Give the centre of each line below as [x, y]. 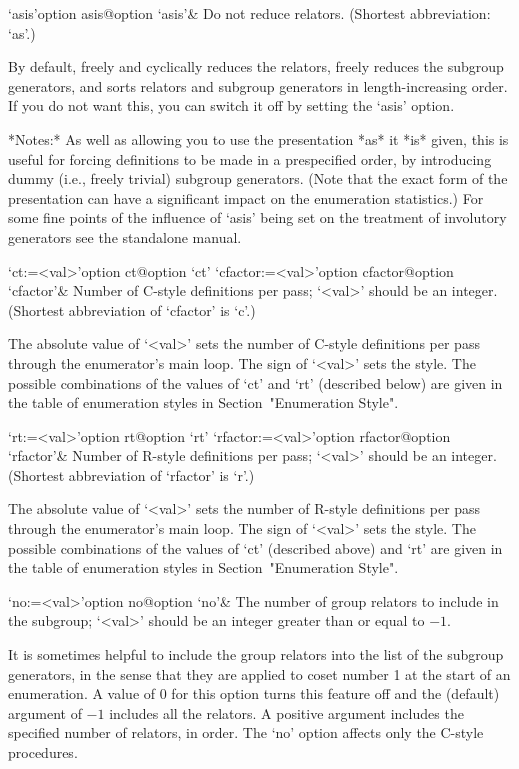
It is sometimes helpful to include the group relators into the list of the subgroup [256, 654]
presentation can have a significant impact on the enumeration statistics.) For [246, 197]
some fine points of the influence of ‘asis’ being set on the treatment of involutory [257, 217]
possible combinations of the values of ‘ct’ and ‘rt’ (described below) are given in [255, 382]
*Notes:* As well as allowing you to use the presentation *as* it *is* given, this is [258, 138]
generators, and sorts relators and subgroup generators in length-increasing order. [258, 85]
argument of [45, 712]
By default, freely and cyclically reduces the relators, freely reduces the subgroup [256, 66]
